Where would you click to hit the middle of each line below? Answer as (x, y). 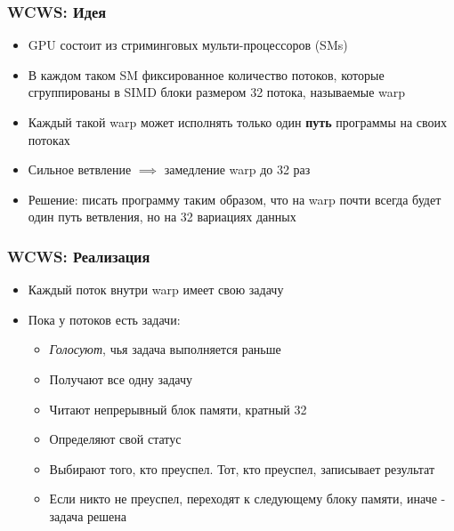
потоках (49, 139)
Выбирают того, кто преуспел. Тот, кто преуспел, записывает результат (242, 468)
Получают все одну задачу (121, 378)
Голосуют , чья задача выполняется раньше (165, 349)
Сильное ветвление (80, 169)
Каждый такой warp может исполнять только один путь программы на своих (238, 122)
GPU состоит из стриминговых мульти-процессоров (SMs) (188, 45)
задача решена (88, 515)
